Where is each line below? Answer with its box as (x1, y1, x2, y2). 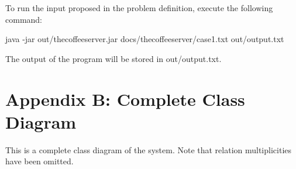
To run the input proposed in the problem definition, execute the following (5, 2, 273, 13)
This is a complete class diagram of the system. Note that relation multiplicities (5, 143, 292, 156)
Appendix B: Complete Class (5, 87, 245, 111)
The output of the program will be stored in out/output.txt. (5, 52, 222, 64)
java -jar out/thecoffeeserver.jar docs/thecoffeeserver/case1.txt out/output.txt (5, 33, 284, 45)
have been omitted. (5, 155, 74, 167)
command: (5, 13, 42, 25)
